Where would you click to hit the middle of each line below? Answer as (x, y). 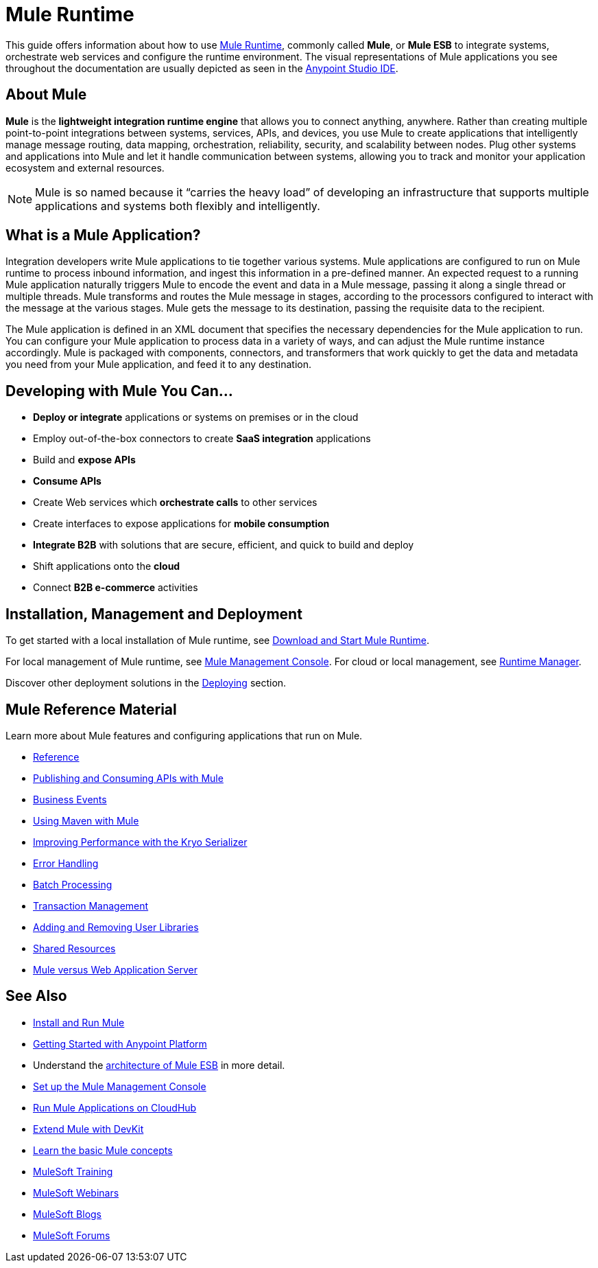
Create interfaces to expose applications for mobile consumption (181, 524)
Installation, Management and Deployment (154, 614)
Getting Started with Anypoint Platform (120, 1044)
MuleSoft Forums (72, 1235)
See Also (36, 996)
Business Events (70, 799)
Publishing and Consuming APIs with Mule (128, 778)
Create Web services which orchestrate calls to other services (175, 503)
